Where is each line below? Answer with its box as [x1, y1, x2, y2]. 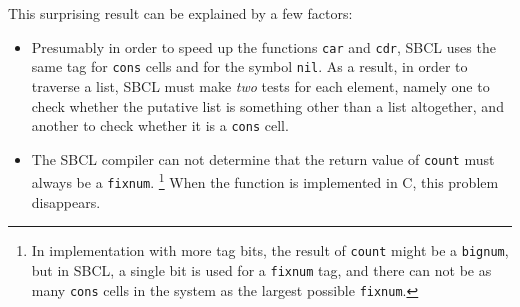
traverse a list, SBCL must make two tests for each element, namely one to [31, 75, 490, 96]
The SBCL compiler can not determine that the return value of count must [31, 148, 495, 169]
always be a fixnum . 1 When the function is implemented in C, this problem [31, 169, 499, 193]
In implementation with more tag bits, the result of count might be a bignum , [31, 240, 509, 261]
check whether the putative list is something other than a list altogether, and [31, 95, 504, 116]
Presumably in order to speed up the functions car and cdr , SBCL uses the [31, 36, 496, 57]
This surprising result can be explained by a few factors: [8, 3, 353, 23]
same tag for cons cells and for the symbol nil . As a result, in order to [31, 56, 468, 77]
